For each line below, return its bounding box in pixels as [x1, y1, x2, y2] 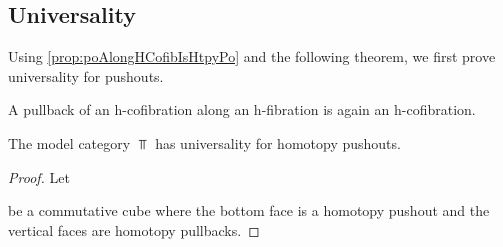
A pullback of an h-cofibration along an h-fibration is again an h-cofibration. [8, 99, 476, 120]
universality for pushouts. [8, 65, 164, 86]
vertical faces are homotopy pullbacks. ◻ [8, 219, 260, 240]
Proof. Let [8, 166, 70, 187]
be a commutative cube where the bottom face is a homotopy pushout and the [8, 200, 490, 221]
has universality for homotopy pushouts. [155, 132, 401, 153]
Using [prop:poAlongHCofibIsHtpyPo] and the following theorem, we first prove [8, 46, 496, 67]
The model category [8, 132, 131, 153]
